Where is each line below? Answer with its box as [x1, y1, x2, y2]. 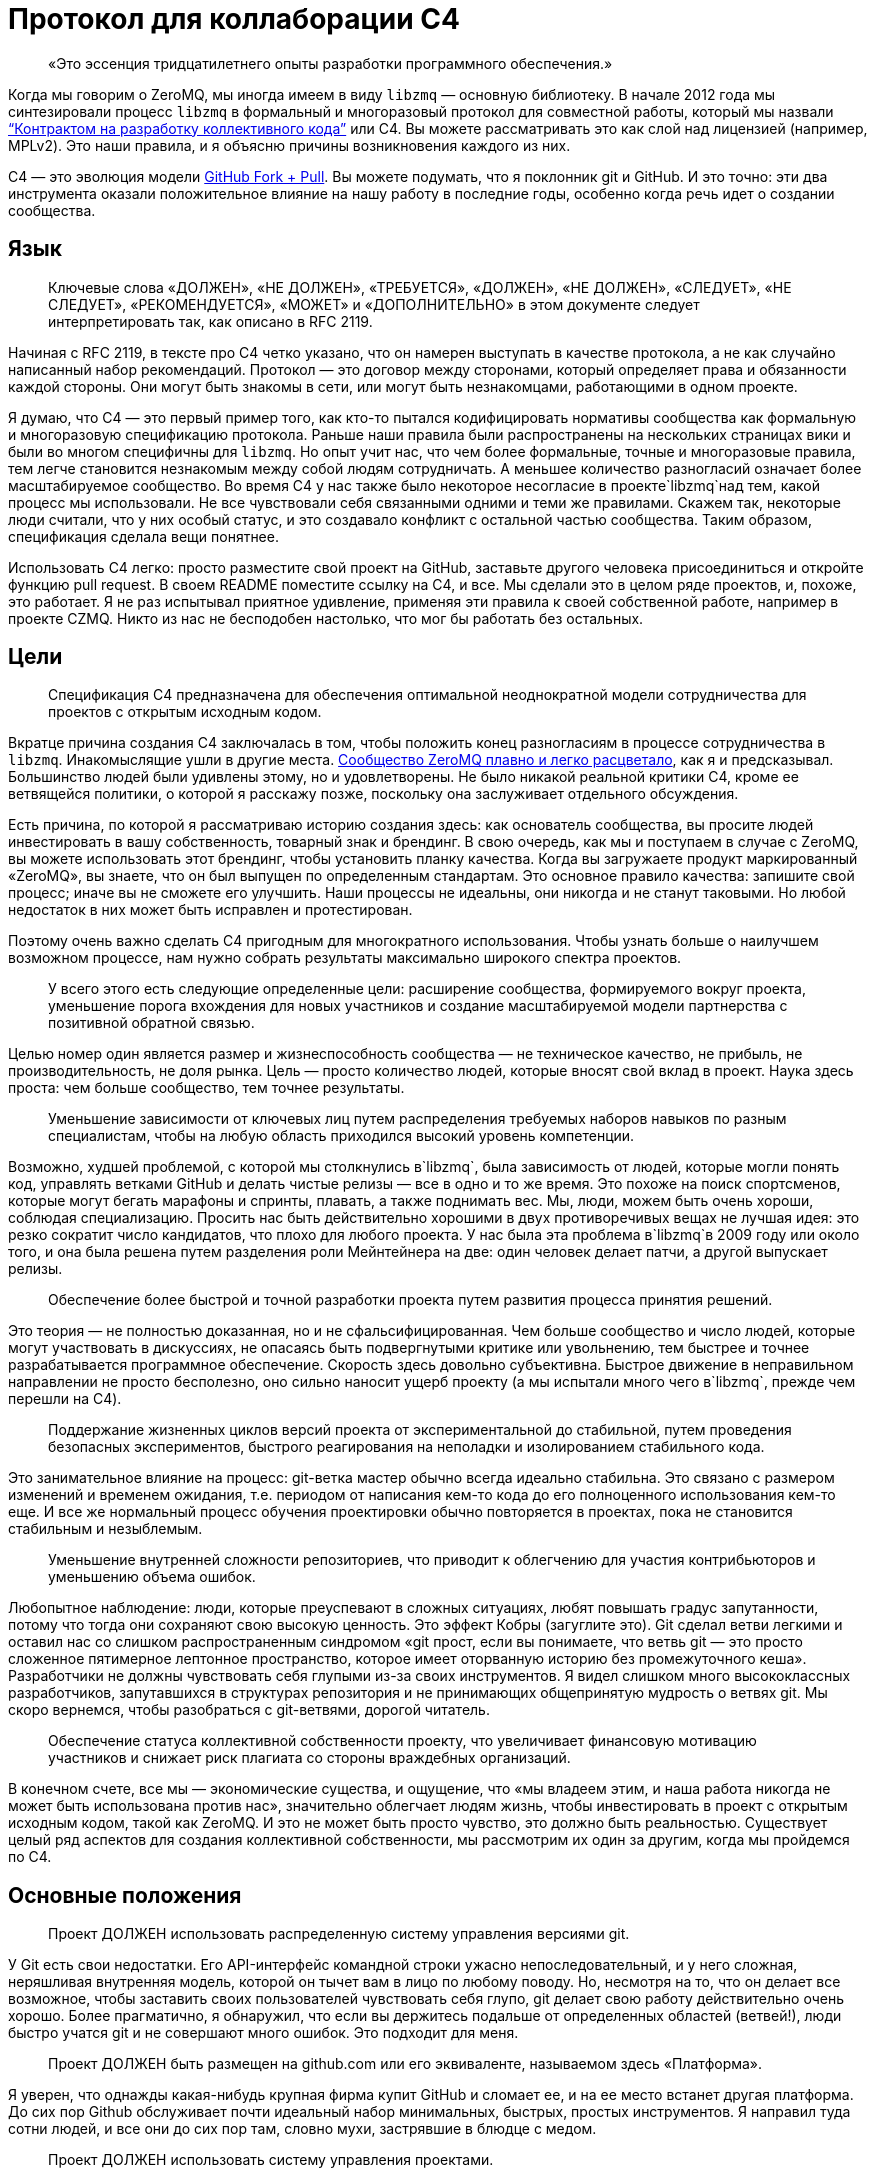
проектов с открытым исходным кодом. [48, 703, 322, 721]
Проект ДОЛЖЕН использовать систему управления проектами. [48, 2151, 494, 2169]
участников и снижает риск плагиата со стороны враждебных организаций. [48, 1749, 571, 1767]
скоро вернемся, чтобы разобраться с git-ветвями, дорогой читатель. [8, 1701, 490, 1719]
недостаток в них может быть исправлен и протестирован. [8, 901, 413, 919]
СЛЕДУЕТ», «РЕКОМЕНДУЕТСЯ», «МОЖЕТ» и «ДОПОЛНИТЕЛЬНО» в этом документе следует [48, 295, 700, 313]
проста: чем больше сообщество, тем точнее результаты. [8, 1079, 405, 1097]
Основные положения [8, 1882, 242, 1908]
